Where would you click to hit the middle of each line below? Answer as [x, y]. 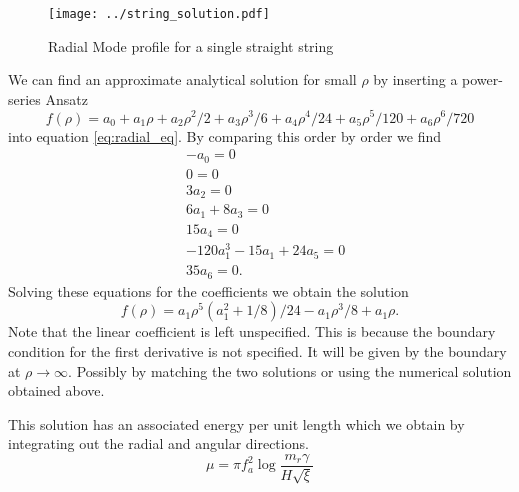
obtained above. [56, 390]
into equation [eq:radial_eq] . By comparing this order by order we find [225, 135]
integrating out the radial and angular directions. [158, 443]
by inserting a [415, 79]
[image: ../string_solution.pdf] [159, 14]
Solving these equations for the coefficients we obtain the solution [208, 290]
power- [482, 79]
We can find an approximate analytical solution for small [182, 79]
